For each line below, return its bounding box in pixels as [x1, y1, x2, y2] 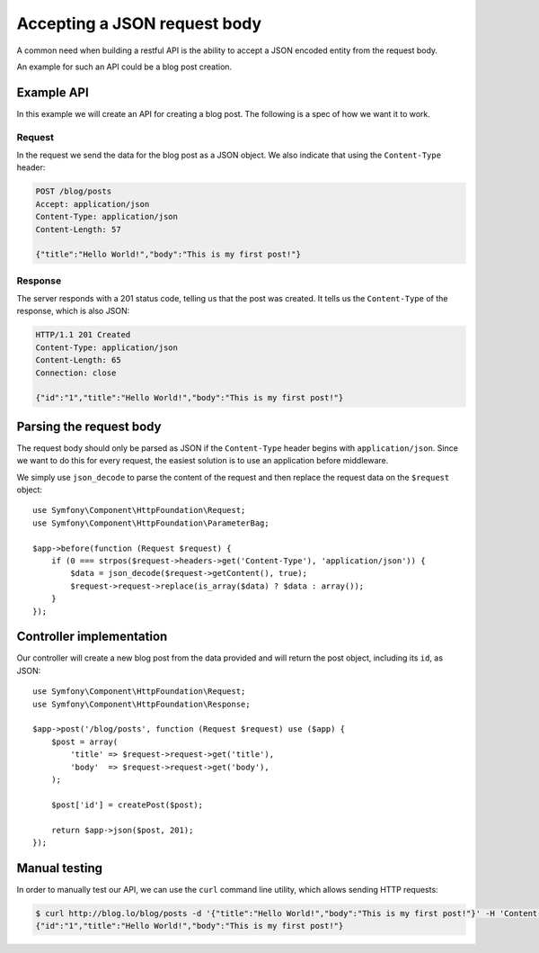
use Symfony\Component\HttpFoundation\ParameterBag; [32, 517, 269, 528]
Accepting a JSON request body [16, 13, 262, 33]
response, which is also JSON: [16, 306, 130, 317]
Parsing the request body [16, 418, 162, 434]
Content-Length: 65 [35, 355, 121, 365]
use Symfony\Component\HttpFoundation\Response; [32, 698, 251, 709]
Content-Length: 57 [35, 224, 121, 234]
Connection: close [35, 367, 117, 378]
